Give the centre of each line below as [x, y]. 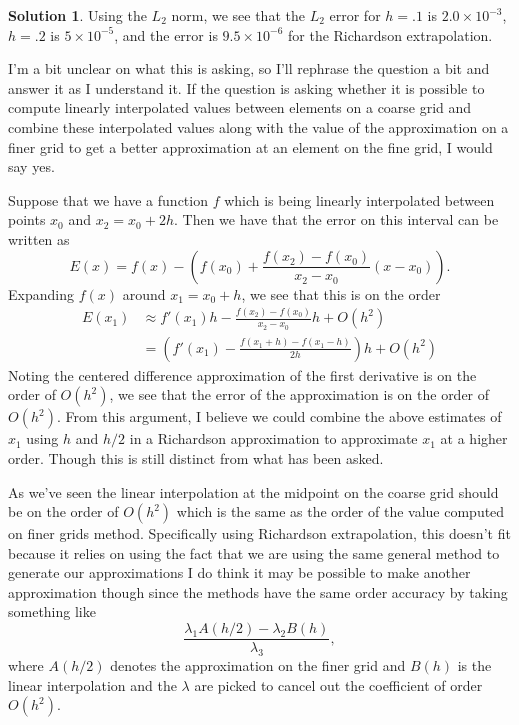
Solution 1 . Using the [77, 15]
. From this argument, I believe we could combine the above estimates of [279, 416]
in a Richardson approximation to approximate [273, 438]
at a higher [474, 438]
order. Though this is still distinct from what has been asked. [196, 457]
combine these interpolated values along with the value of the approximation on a [258, 126]
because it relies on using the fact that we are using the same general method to [254, 552]
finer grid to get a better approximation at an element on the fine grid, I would [250, 146]
